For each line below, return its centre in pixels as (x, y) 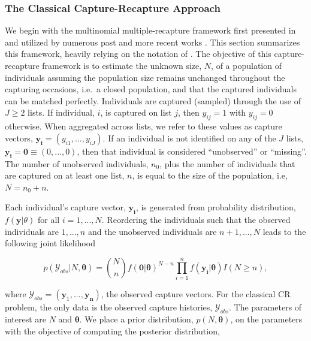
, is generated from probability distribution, (216, 207)
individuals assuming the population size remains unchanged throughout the (145, 77)
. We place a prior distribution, (136, 319)
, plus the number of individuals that (227, 163)
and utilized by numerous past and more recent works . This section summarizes (153, 42)
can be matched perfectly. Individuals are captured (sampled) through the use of (153, 100)
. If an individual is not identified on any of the (189, 138)
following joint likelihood (50, 243)
